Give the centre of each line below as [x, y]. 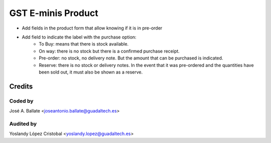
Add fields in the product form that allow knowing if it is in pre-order [92, 28]
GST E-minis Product [54, 13]
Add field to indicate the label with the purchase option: [79, 37]
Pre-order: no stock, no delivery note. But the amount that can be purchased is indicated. [131, 58]
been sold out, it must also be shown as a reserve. [91, 72]
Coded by [21, 101]
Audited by [23, 123]
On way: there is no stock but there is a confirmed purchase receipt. [109, 51]
